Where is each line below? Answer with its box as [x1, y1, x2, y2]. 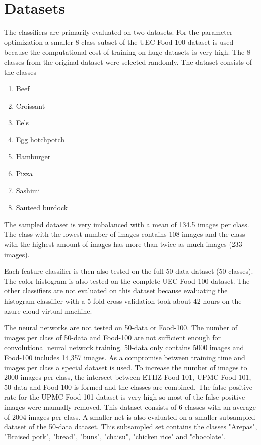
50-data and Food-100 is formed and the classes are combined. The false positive [4, 381, 253, 392]
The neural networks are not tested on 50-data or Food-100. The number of [4, 322, 237, 333]
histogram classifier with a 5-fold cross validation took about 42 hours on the [4, 295, 242, 306]
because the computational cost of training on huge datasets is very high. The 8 [4, 46, 250, 57]
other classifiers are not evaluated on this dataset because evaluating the [4, 285, 228, 296]
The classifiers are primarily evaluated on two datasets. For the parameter [4, 27, 233, 37]
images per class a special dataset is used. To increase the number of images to [4, 362, 247, 372]
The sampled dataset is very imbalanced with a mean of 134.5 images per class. [4, 219, 249, 229]
